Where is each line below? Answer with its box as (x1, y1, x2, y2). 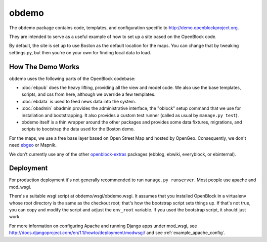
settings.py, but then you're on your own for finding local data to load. (9, 49, 152, 55)
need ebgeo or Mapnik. (9, 142, 57, 148)
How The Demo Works (9, 62, 80, 71)
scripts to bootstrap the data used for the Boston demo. (21, 126, 135, 132)
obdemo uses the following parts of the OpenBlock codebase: (9, 76, 136, 81)
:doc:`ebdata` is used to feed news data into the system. (21, 98, 136, 104)
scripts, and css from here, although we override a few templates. (21, 91, 156, 97)
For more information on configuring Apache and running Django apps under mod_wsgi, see (9, 223, 197, 229)
